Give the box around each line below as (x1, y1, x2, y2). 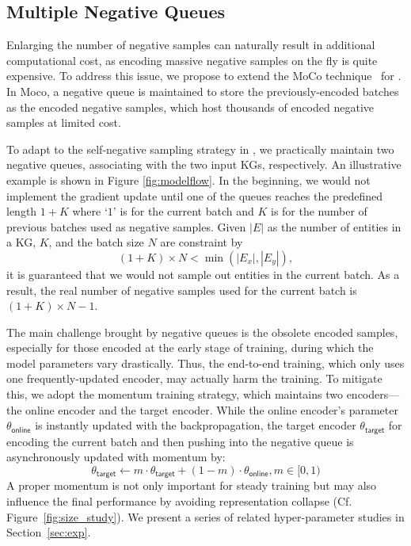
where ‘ (72, 203, 108, 220)
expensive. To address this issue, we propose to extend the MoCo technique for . (6, 67, 401, 84)
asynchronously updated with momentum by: (6, 449, 226, 465)
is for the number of (270, 203, 367, 220)
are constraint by (160, 234, 243, 250)
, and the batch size (48, 234, 144, 250)
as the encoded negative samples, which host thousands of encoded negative (6, 98, 374, 115)
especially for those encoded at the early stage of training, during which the (6, 339, 374, 356)
